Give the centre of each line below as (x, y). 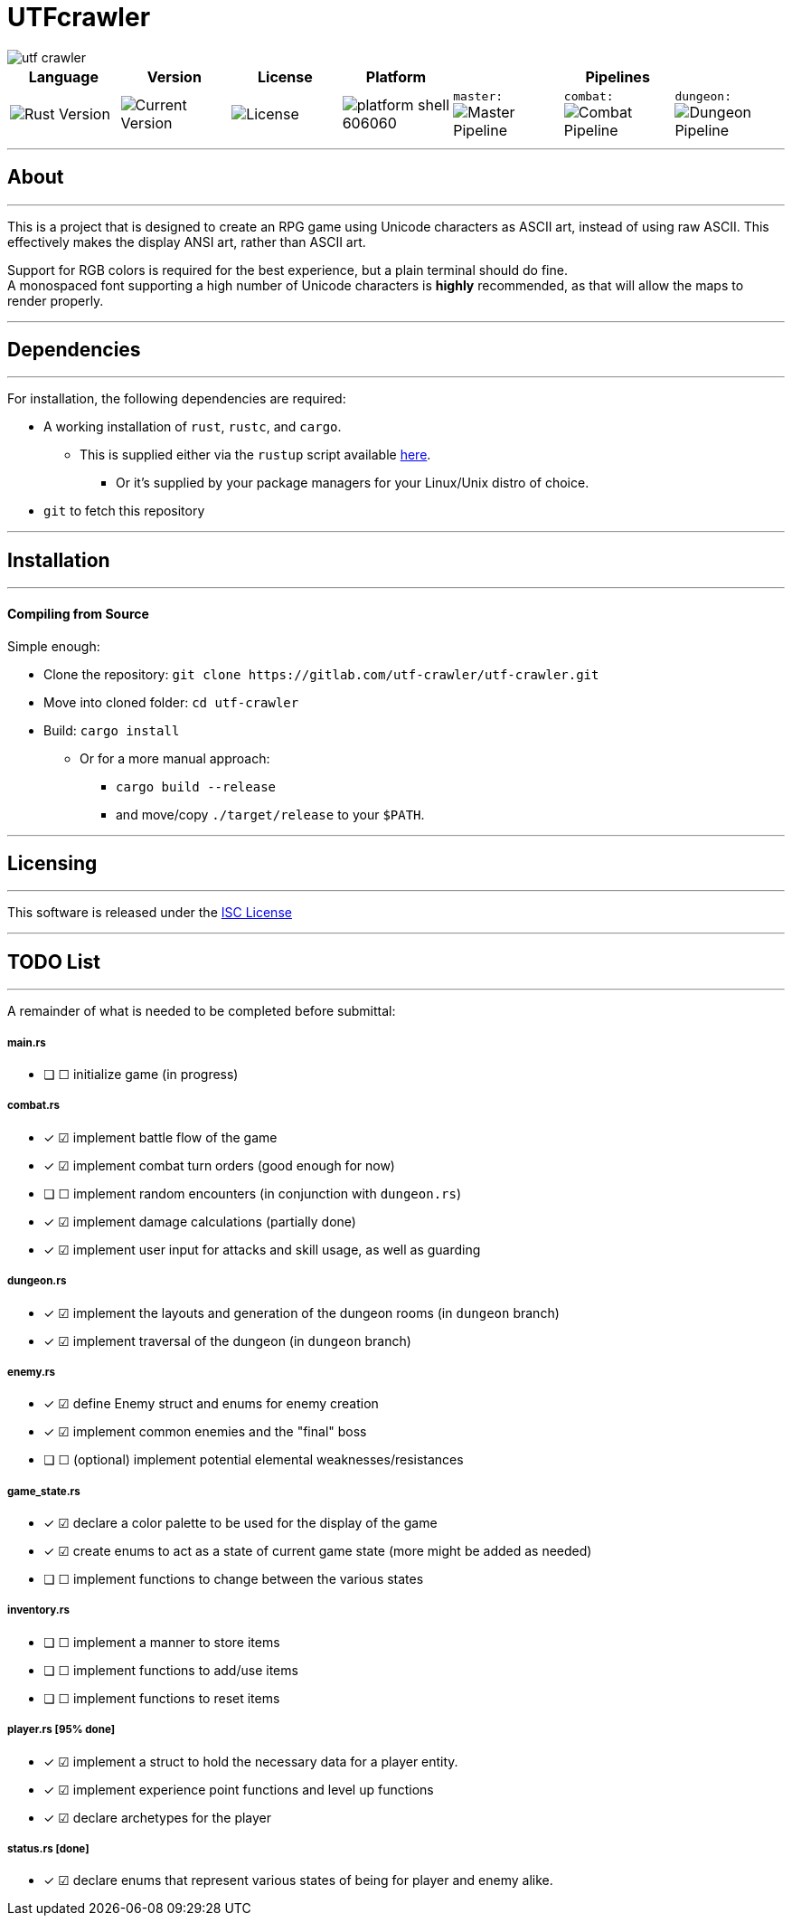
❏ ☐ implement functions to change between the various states (234, 1579)
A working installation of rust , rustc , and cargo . (193, 427)
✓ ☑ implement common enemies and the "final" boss (205, 1432)
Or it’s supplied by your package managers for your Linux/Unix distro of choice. (353, 483)
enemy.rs (32, 1372)
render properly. (56, 300)
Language (63, 76)
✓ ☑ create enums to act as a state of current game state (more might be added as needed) (318, 1551)
